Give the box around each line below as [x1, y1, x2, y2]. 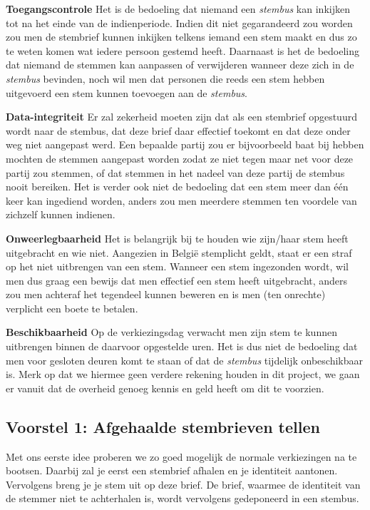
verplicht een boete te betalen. [6, 300, 138, 315]
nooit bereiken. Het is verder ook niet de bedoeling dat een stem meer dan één [6, 179, 349, 194]
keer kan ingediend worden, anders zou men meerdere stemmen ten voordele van [6, 193, 357, 208]
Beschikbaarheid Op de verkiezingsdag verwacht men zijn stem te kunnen [6, 325, 337, 340]
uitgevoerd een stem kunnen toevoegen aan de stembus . [6, 85, 247, 100]
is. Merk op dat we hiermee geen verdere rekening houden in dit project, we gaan [6, 367, 360, 382]
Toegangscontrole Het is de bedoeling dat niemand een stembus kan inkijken [6, 1, 350, 16]
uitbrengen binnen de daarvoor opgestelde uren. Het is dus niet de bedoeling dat [6, 339, 358, 354]
